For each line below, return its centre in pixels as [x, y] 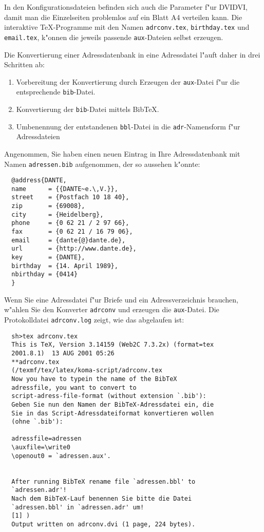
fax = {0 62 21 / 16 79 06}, [72, 232]
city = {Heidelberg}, [58, 214]
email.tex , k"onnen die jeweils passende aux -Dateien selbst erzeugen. [114, 37]
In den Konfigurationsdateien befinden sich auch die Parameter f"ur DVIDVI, [126, 7]
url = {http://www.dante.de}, [74, 249]
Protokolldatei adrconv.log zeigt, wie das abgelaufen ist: [94, 319]
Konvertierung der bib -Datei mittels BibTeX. [88, 109]
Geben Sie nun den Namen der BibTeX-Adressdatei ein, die [113, 404]
